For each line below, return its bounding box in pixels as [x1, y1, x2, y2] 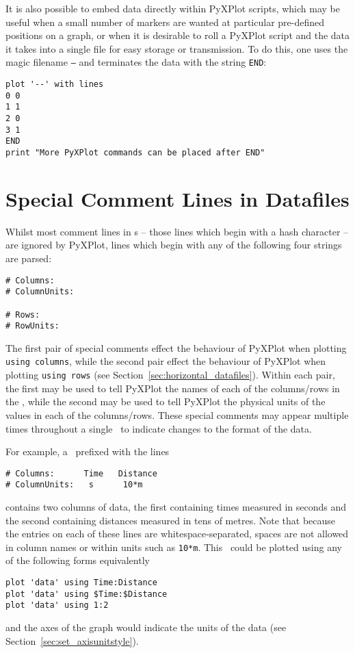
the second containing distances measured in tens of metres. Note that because [5, 513, 336, 527]
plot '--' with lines [5, 79, 104, 90]
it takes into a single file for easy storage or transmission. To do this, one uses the [5, 41, 348, 55]
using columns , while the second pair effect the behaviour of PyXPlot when [5, 354, 326, 368]
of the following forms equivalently [5, 553, 150, 567]
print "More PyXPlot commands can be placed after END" [5, 147, 265, 157]
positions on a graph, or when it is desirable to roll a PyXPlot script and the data [5, 28, 350, 42]
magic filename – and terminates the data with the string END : [5, 55, 267, 69]
